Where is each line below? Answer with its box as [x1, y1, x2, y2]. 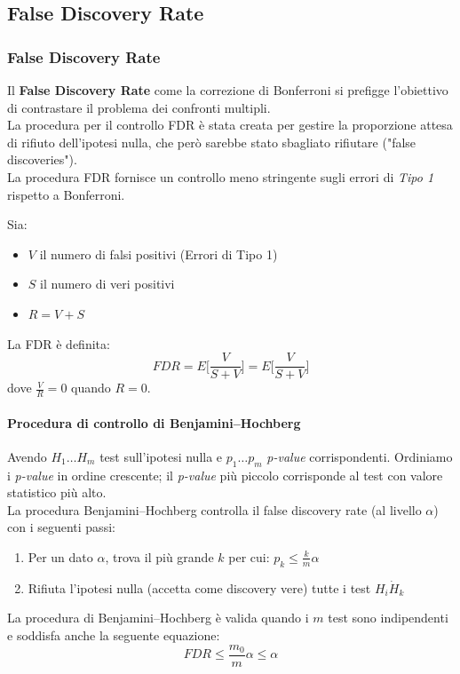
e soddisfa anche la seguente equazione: [7, 625, 220, 644]
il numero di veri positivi [40, 274, 175, 293]
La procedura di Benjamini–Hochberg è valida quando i [7, 608, 309, 627]
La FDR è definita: [7, 334, 110, 353]
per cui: [228, 547, 270, 566]
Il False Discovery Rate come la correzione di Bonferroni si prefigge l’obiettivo [7, 81, 448, 99]
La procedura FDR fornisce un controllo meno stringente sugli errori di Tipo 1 [7, 167, 434, 186]
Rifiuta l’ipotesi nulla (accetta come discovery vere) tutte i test [28, 578, 371, 597]
